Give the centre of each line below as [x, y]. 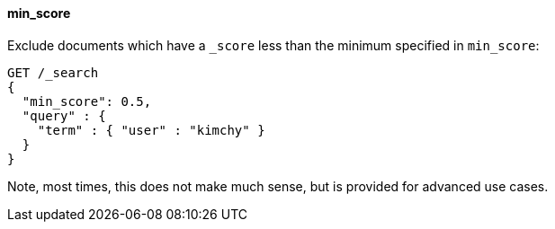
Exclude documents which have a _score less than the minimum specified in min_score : [273, 45]
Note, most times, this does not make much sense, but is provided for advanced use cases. [278, 186]
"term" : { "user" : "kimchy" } [151, 130]
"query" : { [64, 115]
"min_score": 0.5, [87, 101]
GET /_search [53, 72]
